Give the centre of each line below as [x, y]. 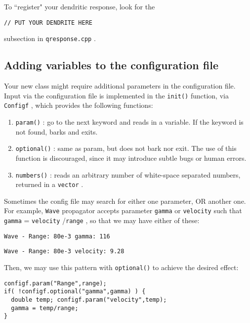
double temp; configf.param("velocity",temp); [89, 300]
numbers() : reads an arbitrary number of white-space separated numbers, [128, 174]
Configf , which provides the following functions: [79, 105]
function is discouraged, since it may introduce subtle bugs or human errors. [131, 158]
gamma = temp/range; [45, 308]
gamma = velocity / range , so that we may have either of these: [102, 220]
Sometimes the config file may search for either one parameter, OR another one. [125, 201]
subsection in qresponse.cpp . [50, 38]
